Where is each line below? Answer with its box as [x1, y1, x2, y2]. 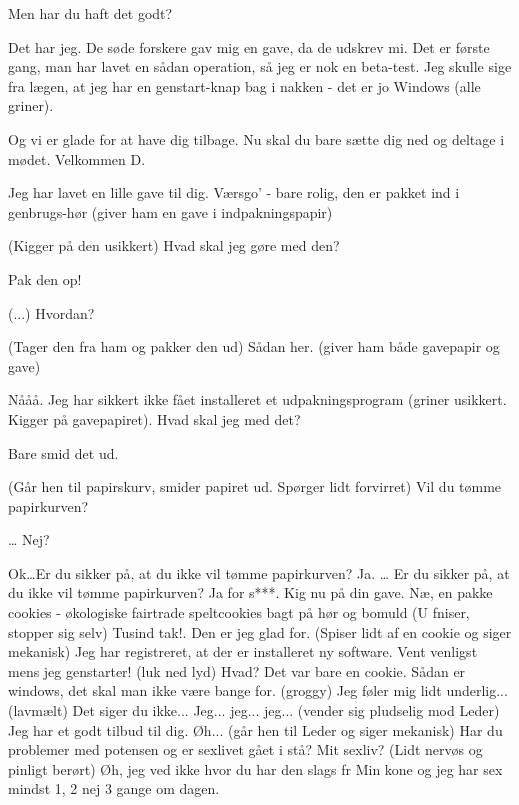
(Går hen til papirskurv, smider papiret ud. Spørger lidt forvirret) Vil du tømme [8, 476, 502, 497]
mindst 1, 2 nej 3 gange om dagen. [8, 778, 220, 799]
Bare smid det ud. [8, 442, 119, 463]
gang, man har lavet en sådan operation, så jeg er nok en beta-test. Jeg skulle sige [8, 56, 512, 77]
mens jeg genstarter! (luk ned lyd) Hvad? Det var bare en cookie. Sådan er [8, 660, 466, 681]
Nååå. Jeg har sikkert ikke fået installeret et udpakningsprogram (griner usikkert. [8, 389, 507, 410]
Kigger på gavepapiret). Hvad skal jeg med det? [8, 408, 301, 429]
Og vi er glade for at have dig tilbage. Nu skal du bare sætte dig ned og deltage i [8, 128, 505, 149]
